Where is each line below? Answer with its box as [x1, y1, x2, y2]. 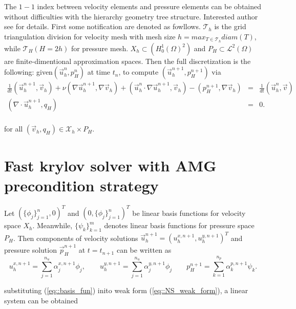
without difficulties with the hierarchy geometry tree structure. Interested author [4, 11, 258, 21]
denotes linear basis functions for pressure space [104, 220, 255, 231]
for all [4, 123, 23, 134]
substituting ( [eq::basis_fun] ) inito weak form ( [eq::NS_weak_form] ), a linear [4, 285, 248, 296]
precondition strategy [4, 174, 159, 195]
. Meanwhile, [32, 220, 73, 231]
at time [87, 67, 111, 77]
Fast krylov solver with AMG [4, 154, 217, 175]
